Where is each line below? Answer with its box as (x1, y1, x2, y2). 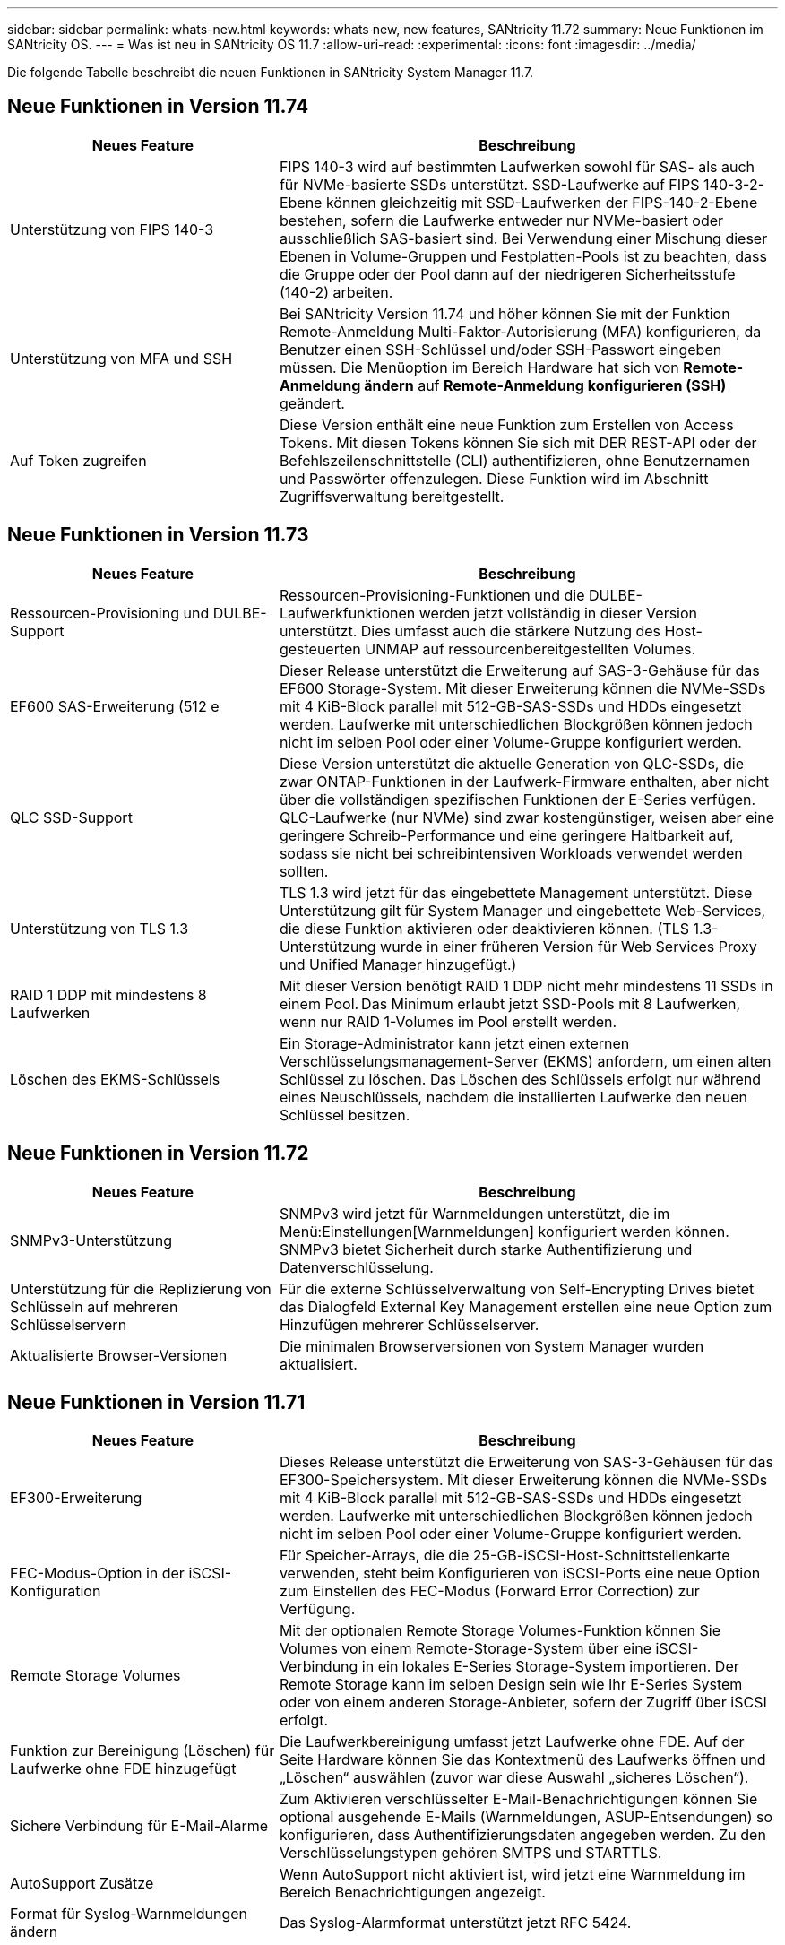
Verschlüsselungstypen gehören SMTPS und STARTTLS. (279, 1844, 662, 1863)
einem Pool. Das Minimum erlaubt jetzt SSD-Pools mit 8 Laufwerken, (279, 994, 741, 1013)
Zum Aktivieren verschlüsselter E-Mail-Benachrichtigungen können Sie (279, 1790, 758, 1809)
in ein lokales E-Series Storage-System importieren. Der (361, 1657, 739, 1676)
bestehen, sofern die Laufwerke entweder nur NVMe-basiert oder (279, 211, 724, 229)
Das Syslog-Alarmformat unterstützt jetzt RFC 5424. (279, 1914, 632, 1932)
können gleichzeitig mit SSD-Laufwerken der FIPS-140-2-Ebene (325, 193, 758, 212)
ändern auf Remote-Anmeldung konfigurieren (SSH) (364, 376, 727, 394)
